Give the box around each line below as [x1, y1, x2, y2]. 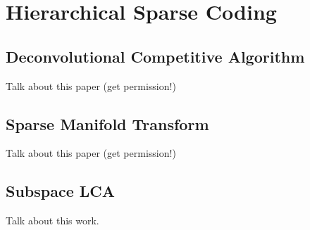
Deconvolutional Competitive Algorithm [6, 45, 305, 67]
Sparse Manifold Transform [6, 113, 209, 134]
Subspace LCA [6, 180, 116, 202]
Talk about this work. [6, 213, 99, 228]
